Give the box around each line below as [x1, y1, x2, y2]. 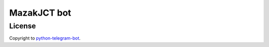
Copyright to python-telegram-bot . [9, 35, 81, 41]
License [9, 22, 36, 30]
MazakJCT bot [9, 7, 72, 18]
